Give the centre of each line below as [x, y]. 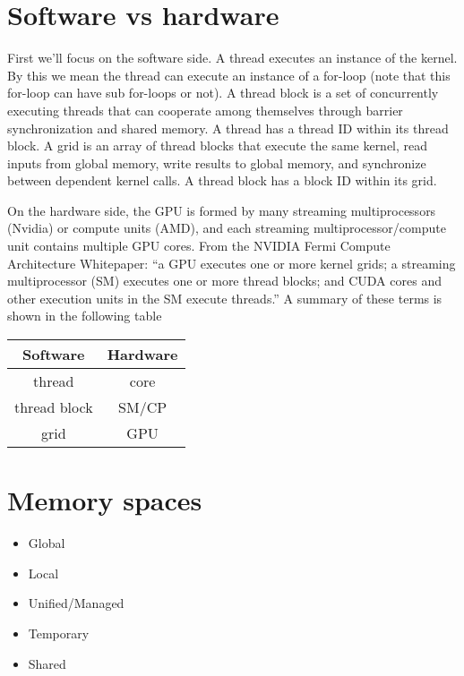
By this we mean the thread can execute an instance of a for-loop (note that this [229, 75]
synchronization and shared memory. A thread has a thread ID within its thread [228, 128]
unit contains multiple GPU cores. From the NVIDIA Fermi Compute [199, 246]
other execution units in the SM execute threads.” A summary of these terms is [225, 298]
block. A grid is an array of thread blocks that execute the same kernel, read [218, 145]
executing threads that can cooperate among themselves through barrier [205, 110]
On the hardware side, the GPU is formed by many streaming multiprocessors [222, 210]
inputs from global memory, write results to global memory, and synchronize [217, 163]
